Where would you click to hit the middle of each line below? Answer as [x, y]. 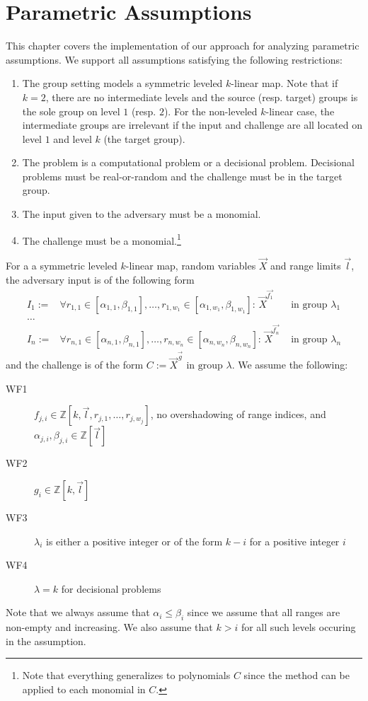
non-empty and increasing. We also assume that [109, 627]
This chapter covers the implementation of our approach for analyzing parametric [183, 46]
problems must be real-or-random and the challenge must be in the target [182, 176]
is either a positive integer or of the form [134, 541]
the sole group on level [71, 111]
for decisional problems [111, 588]
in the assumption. [46, 641]
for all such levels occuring [298, 627]
